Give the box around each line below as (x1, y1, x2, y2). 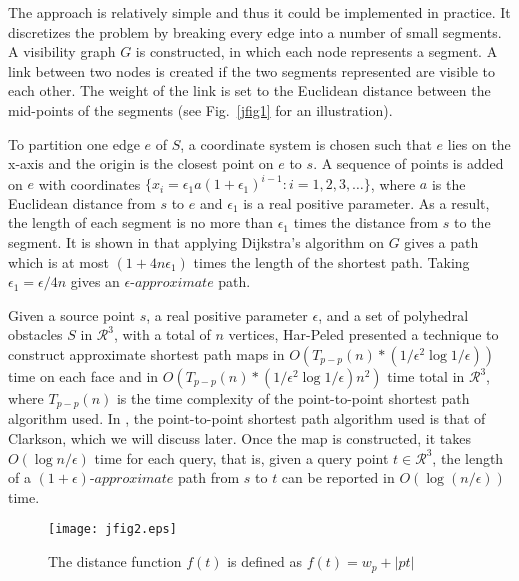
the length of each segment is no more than (8, 212, 273, 233)
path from (178, 467, 240, 488)
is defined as (227, 551, 303, 572)
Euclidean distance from (8, 192, 156, 213)
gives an (70, 271, 120, 292)
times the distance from (293, 212, 439, 233)
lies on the (447, 133, 511, 154)
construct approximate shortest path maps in (8, 344, 285, 364)
